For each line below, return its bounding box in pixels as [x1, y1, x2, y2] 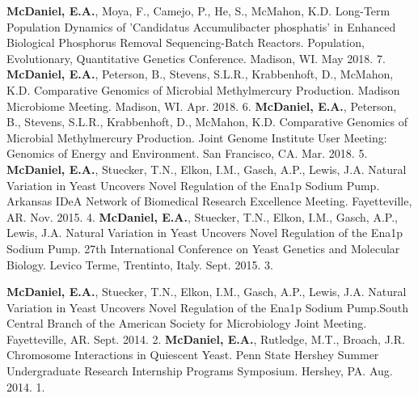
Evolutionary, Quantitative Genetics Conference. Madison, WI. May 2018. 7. [6, 49, 386, 66]
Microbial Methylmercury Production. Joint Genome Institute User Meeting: [6, 129, 387, 146]
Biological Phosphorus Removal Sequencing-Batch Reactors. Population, [6, 34, 365, 51]
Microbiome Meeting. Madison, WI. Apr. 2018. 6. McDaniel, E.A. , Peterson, [6, 97, 397, 114]
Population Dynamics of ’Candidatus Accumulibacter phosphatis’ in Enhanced [6, 18, 396, 35]
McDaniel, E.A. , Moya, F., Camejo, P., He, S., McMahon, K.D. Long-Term [6, 2, 391, 19]
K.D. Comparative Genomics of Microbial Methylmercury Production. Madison [6, 81, 400, 98]
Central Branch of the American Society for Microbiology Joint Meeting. [6, 315, 367, 332]
